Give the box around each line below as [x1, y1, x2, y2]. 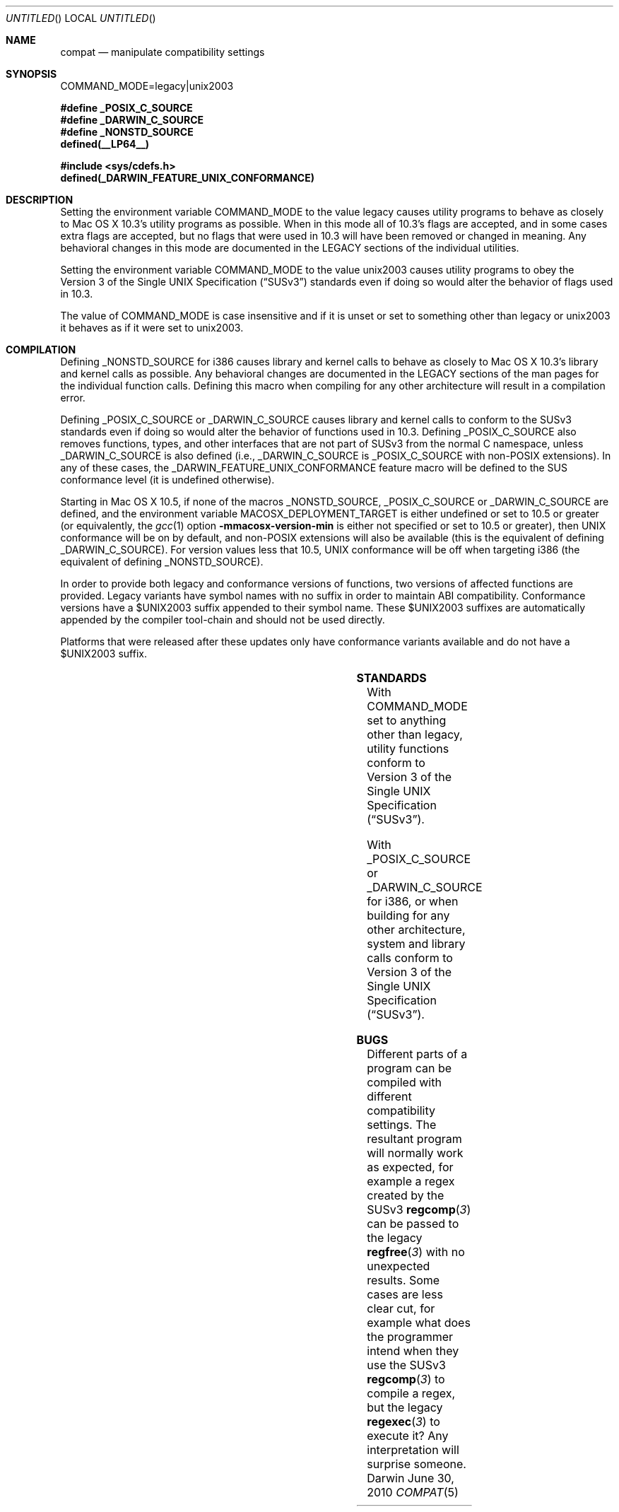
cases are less [367, 1287, 443, 1301]
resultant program [367, 1132, 462, 1146]
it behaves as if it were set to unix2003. [60, 322, 244, 334]
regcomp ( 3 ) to [367, 1372, 445, 1386]
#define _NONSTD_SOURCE [60, 126, 194, 138]
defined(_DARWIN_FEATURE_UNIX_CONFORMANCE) [60, 172, 314, 184]
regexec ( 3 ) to [367, 1414, 440, 1429]
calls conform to [367, 951, 453, 965]
